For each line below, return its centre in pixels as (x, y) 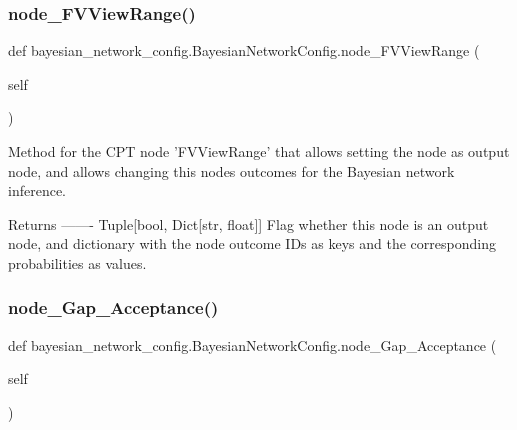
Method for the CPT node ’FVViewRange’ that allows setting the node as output (259, 151)
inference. (37, 190)
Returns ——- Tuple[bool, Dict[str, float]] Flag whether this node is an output (248, 223)
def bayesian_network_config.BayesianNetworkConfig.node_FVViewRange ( (244, 50)
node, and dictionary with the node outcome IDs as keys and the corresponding (252, 243)
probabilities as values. (77, 262)
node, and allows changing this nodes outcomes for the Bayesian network (231, 170)
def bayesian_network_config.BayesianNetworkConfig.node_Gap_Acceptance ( (252, 344)
